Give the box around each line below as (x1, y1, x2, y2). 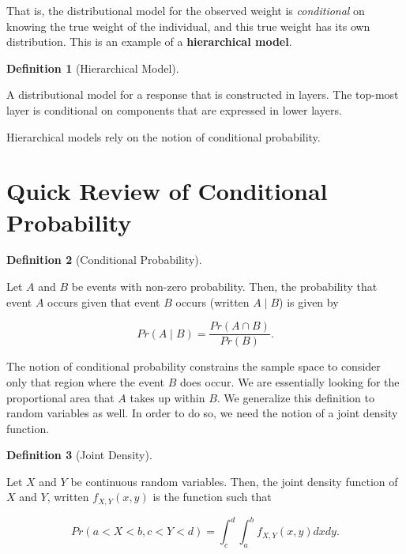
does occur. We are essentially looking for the (179, 373, 400, 390)
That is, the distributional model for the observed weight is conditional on (6, 2, 365, 18)
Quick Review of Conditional (6, 175, 328, 207)
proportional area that (6, 389, 115, 405)
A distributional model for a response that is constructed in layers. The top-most (6, 86, 399, 103)
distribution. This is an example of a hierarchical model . (6, 33, 292, 50)
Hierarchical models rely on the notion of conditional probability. (6, 128, 321, 145)
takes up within (130, 389, 205, 405)
